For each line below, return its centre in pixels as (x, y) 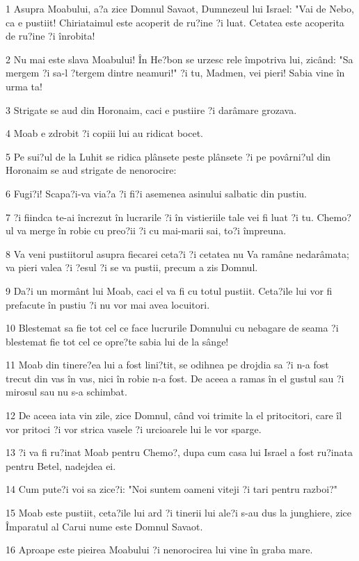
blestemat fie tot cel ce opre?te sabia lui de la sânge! (117, 341)
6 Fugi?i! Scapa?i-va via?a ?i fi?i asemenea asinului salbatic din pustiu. (156, 193)
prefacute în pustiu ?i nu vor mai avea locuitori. (108, 304)
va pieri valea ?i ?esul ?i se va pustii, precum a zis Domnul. (132, 267)
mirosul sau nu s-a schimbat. (66, 392)
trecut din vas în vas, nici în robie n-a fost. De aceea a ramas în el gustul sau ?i (175, 378)
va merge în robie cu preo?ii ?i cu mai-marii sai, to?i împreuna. (152, 230)
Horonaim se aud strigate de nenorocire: (91, 170)
